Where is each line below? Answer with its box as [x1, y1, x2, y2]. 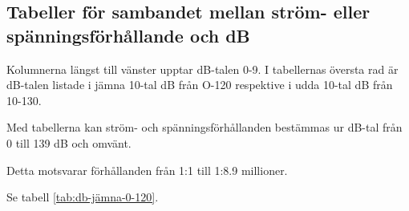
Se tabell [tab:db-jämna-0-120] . [6, 189, 159, 205]
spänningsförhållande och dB [6, 22, 250, 47]
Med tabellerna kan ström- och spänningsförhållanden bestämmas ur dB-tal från [6, 119, 403, 136]
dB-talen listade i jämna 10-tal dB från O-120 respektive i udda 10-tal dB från [6, 76, 393, 93]
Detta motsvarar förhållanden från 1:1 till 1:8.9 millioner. [6, 161, 288, 178]
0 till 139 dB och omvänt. [6, 134, 132, 151]
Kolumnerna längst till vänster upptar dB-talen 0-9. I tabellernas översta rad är [6, 60, 399, 77]
